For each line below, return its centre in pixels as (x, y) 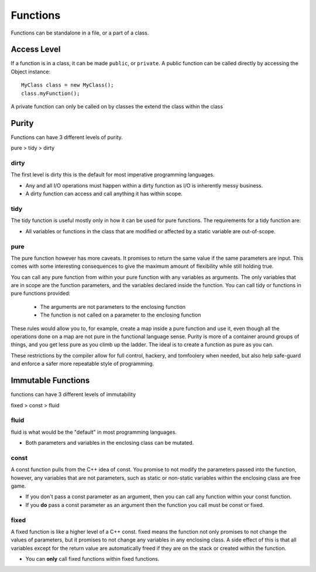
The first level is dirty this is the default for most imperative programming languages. (113, 175)
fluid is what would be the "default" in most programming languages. (94, 432)
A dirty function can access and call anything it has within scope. (104, 194)
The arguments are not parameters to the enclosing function (113, 307)
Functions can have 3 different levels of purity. (67, 137)
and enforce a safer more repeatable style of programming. (83, 364)
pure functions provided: (41, 294)
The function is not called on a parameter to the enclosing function (121, 315)
